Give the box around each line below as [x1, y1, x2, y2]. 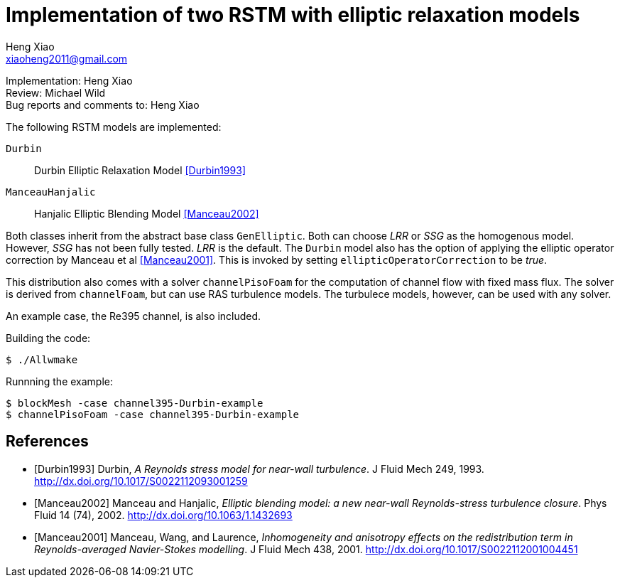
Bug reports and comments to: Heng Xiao [6, 98, 200, 111]
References [6, 432, 89, 451]
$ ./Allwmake [6, 353, 78, 365]
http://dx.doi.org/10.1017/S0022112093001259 [34, 474, 248, 487]
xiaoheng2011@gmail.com [6, 52, 128, 65]
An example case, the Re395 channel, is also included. [6, 309, 261, 322]
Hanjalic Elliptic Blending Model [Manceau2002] [34, 207, 259, 220]
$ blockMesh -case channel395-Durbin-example [6, 397, 263, 409]
